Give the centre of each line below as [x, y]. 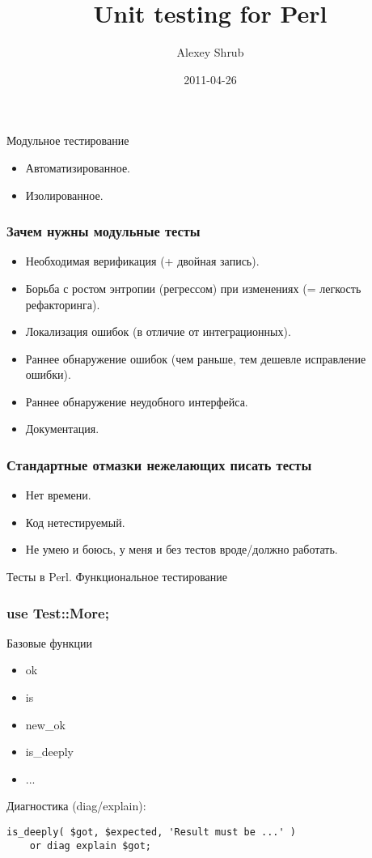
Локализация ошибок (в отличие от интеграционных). [158, 331]
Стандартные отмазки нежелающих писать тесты [159, 464]
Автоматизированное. [78, 167]
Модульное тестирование [68, 140]
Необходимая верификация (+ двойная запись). [142, 261]
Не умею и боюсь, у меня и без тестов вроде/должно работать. [182, 549]
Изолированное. [64, 195]
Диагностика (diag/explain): [76, 806]
